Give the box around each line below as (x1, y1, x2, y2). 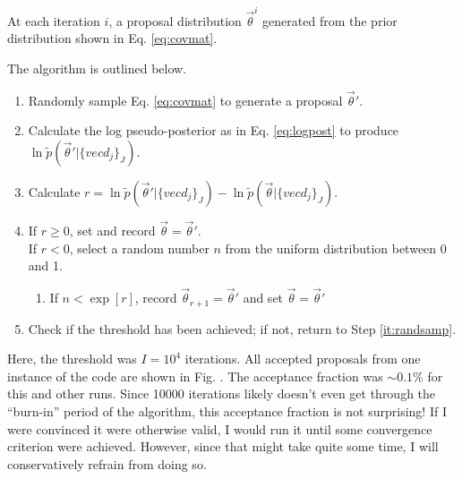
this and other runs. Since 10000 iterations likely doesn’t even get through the (7, 384, 436, 403)
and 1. (28, 256, 63, 275)
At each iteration (7, 11, 100, 30)
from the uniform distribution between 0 (225, 238, 447, 257)
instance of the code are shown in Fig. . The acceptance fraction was (7, 366, 383, 385)
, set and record (69, 221, 156, 240)
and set (243, 288, 284, 307)
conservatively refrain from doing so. (7, 454, 207, 473)
